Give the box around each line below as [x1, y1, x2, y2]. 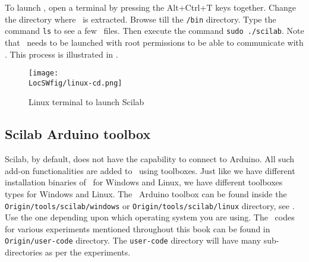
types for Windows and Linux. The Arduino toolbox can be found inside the [5, 187, 287, 200]
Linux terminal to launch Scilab [29, 96, 144, 108]
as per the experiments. [45, 246, 131, 258]
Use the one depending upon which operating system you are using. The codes [5, 211, 295, 223]
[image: [29, 69, 59, 78]
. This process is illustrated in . [5, 48, 118, 60]
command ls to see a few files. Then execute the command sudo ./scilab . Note [5, 24, 304, 37]
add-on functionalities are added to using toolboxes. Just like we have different [5, 164, 295, 176]
